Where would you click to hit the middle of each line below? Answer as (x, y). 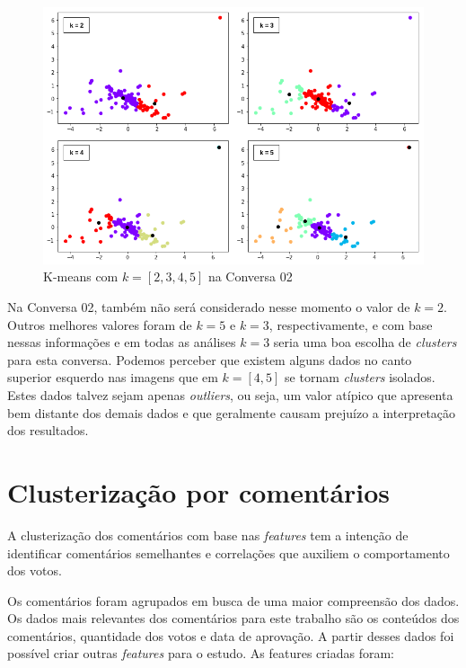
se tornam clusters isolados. (360, 377)
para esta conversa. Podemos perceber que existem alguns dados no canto (210, 359)
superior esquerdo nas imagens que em (113, 377)
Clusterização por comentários (199, 491)
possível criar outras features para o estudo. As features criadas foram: (201, 653)
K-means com (81, 276)
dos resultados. (48, 430)
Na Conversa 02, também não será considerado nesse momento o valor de (209, 307)
